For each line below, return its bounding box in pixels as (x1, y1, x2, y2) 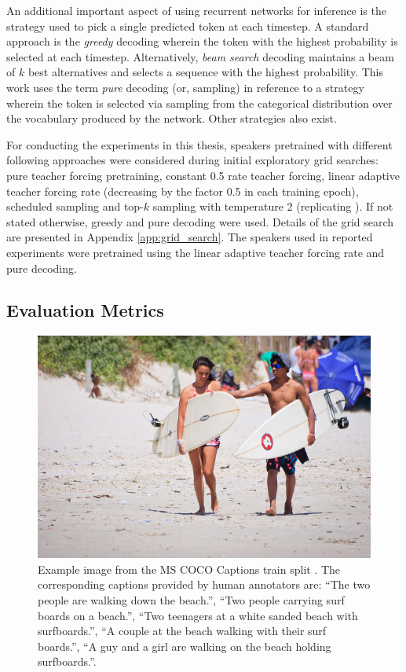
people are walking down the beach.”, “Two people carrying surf (38, 591, 345, 608)
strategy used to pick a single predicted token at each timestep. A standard (6, 17, 369, 34)
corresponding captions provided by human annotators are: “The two (38, 576, 371, 593)
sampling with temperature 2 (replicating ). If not (152, 198, 393, 215)
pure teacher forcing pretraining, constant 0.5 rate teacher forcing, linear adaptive (6, 167, 400, 183)
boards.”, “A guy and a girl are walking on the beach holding (38, 637, 331, 654)
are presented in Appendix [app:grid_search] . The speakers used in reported (6, 229, 373, 245)
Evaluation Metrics (6, 298, 164, 322)
